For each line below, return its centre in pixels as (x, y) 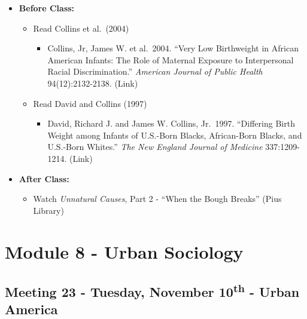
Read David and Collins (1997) (90, 103)
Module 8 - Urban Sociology (124, 251)
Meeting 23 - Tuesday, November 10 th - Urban (152, 291)
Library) (48, 210)
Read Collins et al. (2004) (81, 28)
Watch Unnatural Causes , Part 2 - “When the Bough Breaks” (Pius (157, 199)
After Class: (44, 178)
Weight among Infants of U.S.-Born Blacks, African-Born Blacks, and (175, 135)
